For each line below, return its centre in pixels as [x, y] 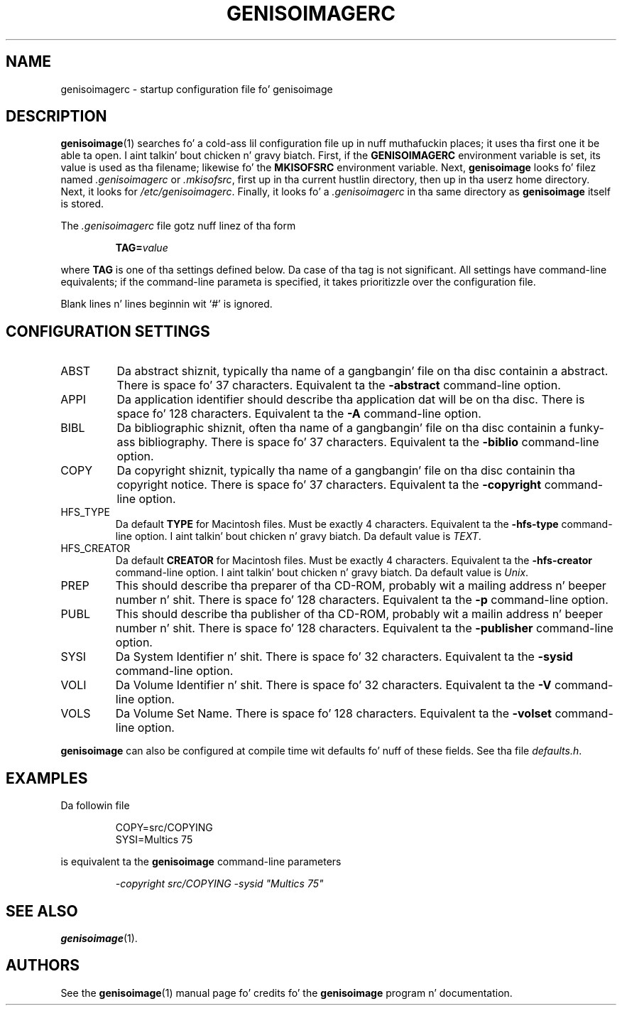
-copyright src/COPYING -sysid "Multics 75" [219, 884]
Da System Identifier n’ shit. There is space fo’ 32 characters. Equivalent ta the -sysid [344, 657]
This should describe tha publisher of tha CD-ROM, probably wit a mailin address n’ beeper [359, 614]
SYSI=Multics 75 [154, 840]
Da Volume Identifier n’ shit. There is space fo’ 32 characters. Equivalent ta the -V [333, 685]
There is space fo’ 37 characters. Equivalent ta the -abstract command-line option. [339, 385]
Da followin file [95, 806]
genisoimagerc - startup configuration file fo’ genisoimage [197, 89]
